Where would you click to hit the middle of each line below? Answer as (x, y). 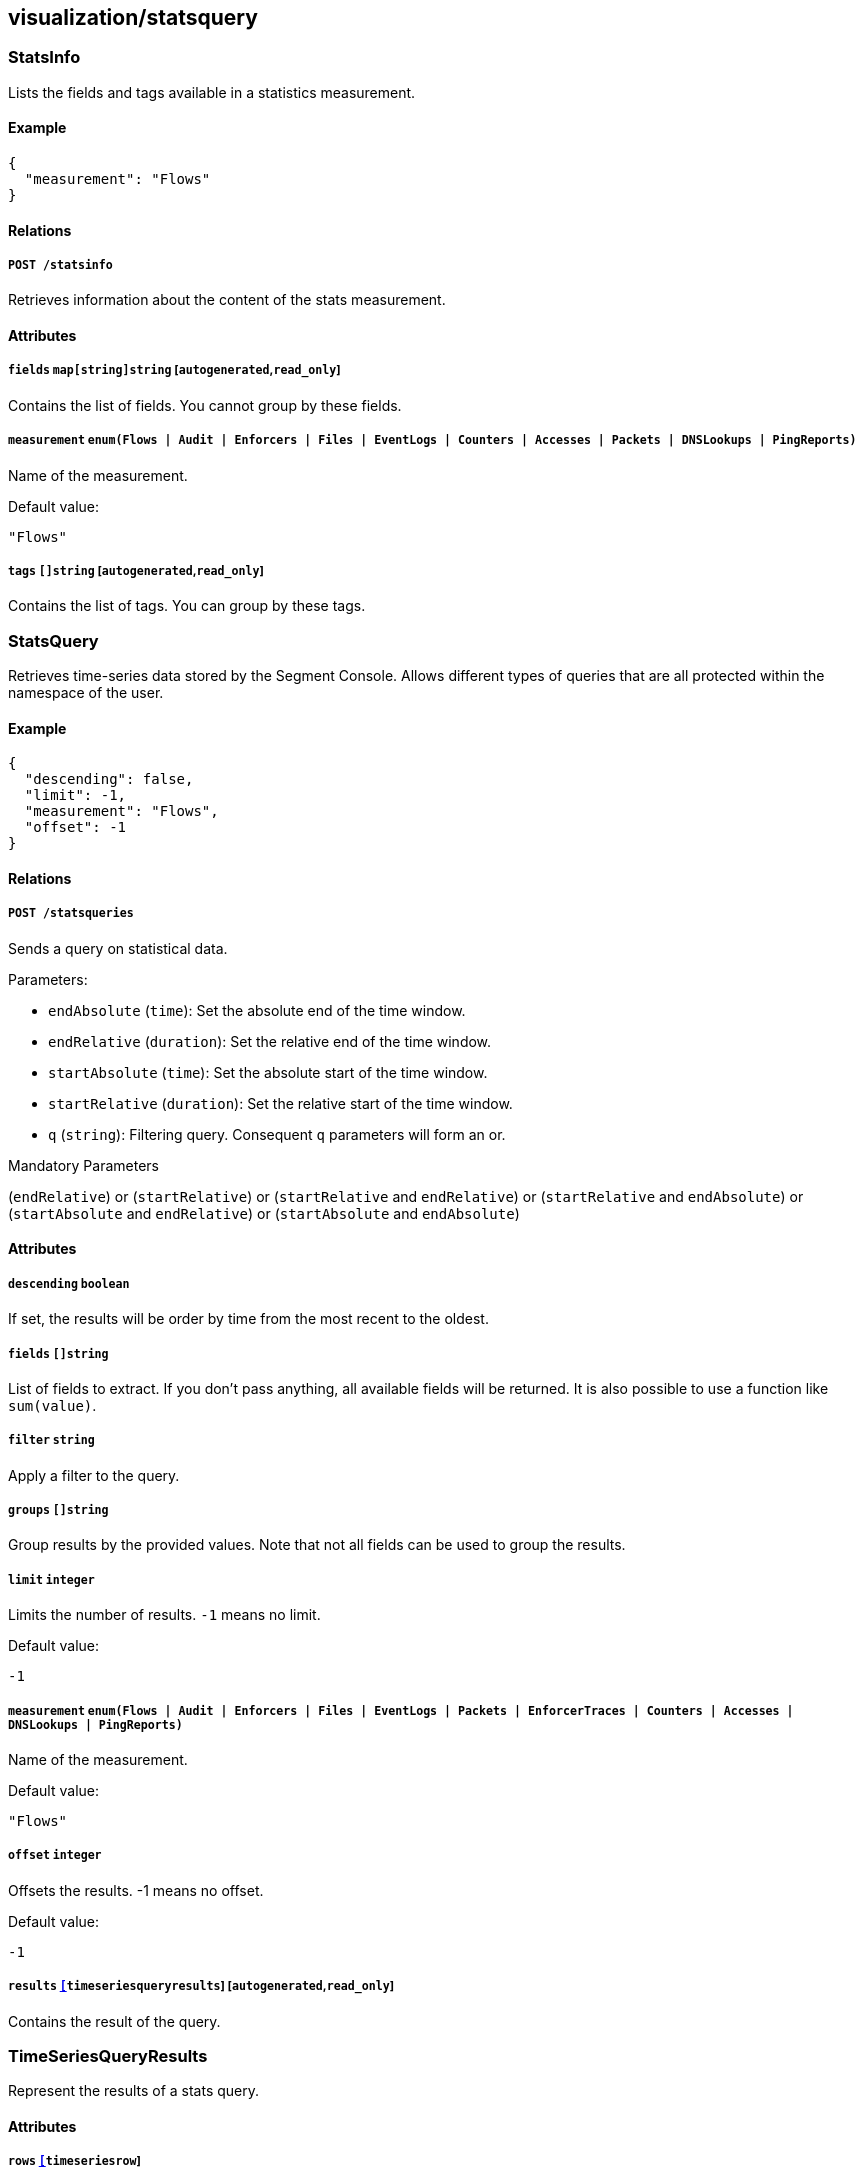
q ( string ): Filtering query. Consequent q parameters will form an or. (277, 1134)
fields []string (58, 1353)
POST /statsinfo (60, 265)
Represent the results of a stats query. (134, 2091)
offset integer (55, 1855)
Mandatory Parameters (83, 1165)
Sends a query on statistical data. (118, 948)
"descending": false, (109, 779)
